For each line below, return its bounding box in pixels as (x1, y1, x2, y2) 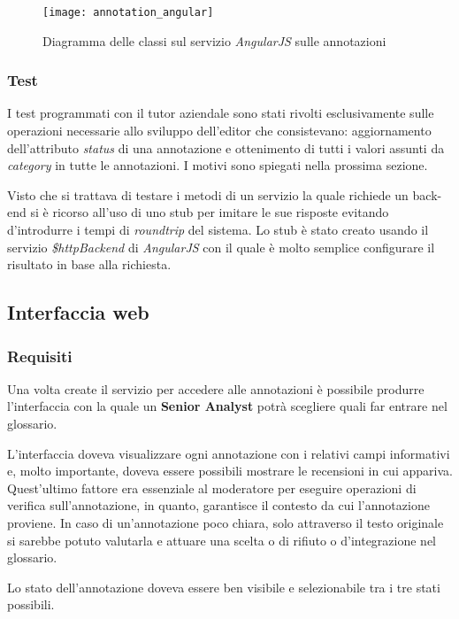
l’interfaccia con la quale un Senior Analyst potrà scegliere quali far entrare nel (7, 397, 448, 415)
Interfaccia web (7, 298, 149, 326)
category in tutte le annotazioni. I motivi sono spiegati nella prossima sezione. (7, 156, 428, 174)
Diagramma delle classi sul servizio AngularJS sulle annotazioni (42, 31, 386, 50)
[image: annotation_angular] (42, 6, 214, 19)
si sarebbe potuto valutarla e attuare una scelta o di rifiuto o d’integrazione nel (7, 530, 437, 549)
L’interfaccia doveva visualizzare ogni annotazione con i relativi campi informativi (7, 444, 450, 462)
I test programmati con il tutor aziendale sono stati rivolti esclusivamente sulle (7, 104, 434, 122)
